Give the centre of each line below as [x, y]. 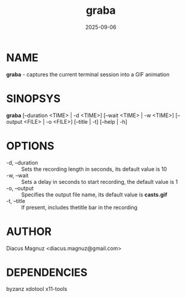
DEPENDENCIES [47, 272]
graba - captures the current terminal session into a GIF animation [88, 74]
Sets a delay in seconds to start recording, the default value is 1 [100, 181]
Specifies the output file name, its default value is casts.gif [94, 194]
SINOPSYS [34, 98]
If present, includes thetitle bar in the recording [79, 207]
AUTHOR [29, 231]
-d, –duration [22, 162]
